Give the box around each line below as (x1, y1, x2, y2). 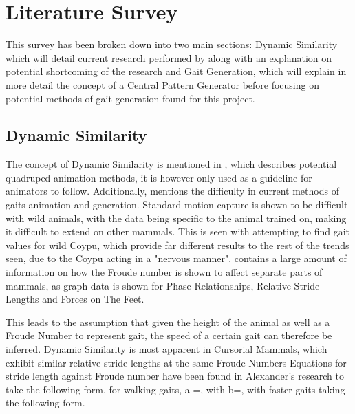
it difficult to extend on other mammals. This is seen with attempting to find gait (6, 224, 350, 239)
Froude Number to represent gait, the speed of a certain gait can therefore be (6, 328, 332, 342)
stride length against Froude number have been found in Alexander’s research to (6, 369, 344, 383)
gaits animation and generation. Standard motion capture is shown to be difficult (6, 197, 348, 212)
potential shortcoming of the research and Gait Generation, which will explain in (6, 64, 347, 78)
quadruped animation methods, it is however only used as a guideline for (6, 170, 312, 184)
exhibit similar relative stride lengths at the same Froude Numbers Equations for (6, 355, 347, 369)
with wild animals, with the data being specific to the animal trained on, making (6, 210, 347, 225)
